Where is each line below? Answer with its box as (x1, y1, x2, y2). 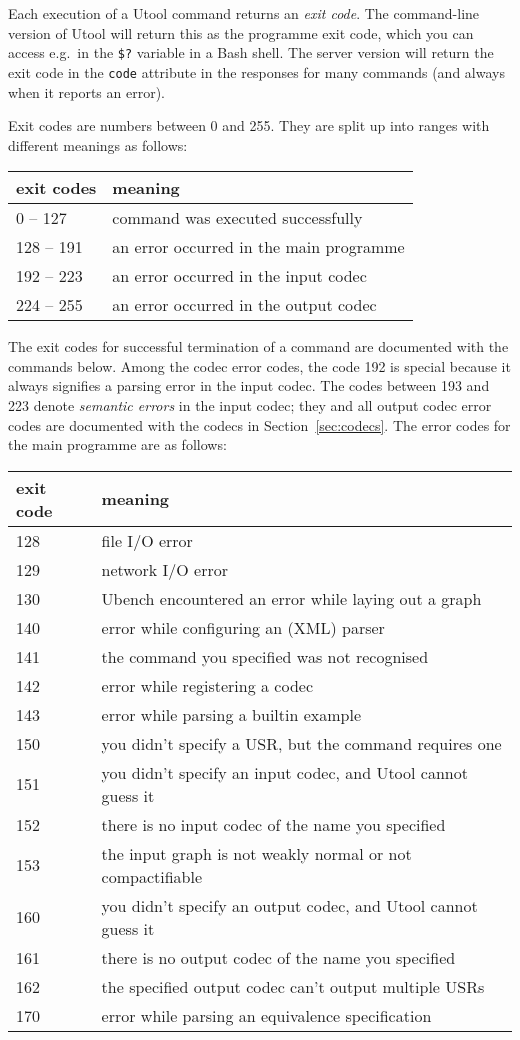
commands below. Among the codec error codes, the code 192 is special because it (8, 355, 511, 376)
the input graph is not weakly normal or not (101, 841, 412, 865)
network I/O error (101, 557, 228, 581)
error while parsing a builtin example (101, 702, 362, 726)
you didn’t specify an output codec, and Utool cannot (101, 893, 478, 917)
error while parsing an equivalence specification (101, 1003, 432, 1027)
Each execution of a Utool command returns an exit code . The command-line (8, 3, 480, 23)
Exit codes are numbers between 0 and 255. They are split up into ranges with (8, 115, 490, 136)
